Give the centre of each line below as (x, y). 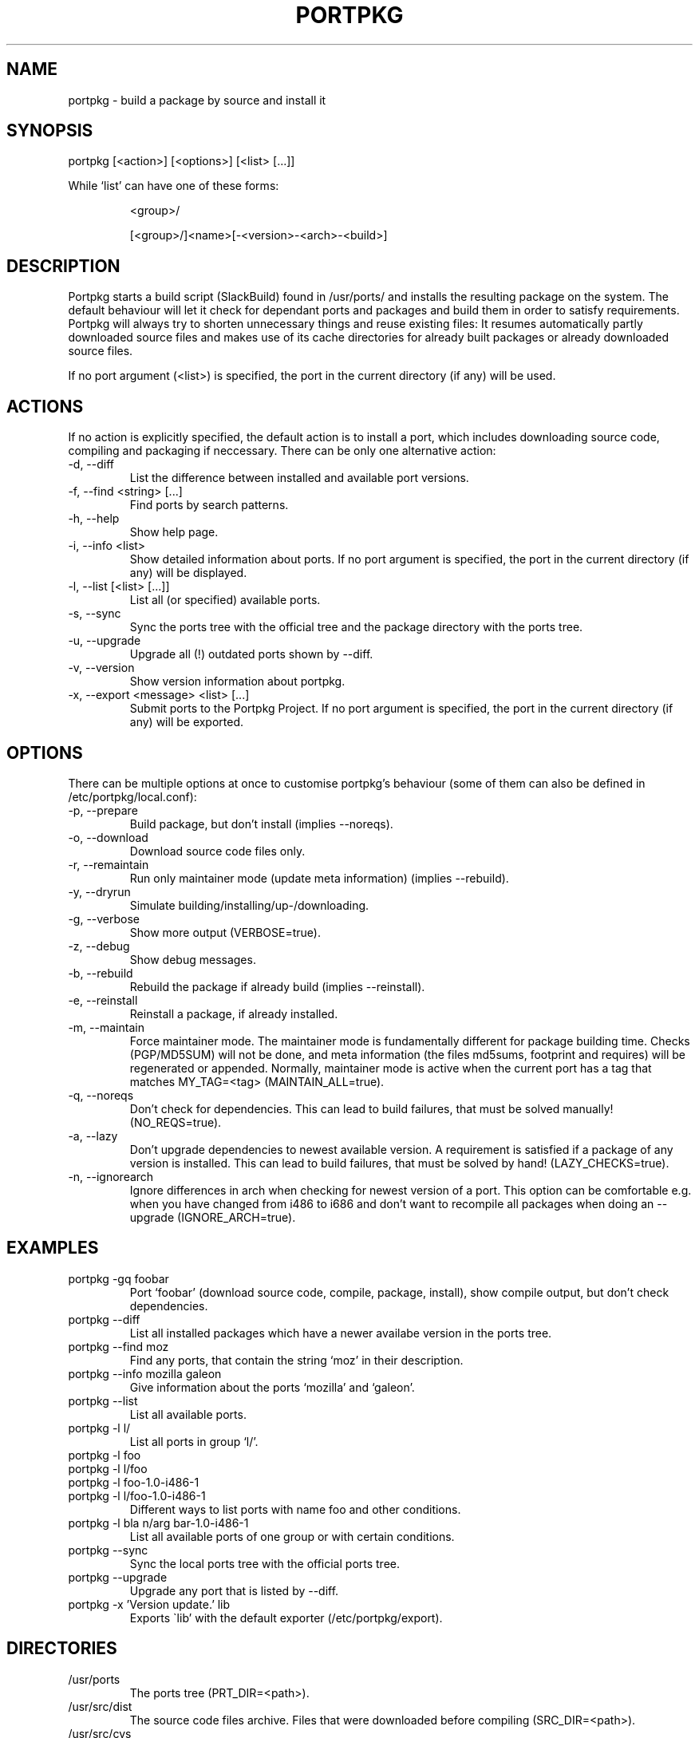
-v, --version (101, 668)
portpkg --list (103, 1400)
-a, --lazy (93, 1136)
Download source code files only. (217, 851)
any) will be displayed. (188, 573)
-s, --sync (95, 614)
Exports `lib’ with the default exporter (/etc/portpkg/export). (286, 1618)
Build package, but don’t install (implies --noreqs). (261, 824)
